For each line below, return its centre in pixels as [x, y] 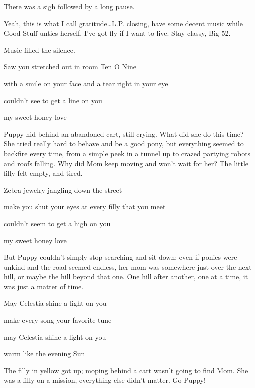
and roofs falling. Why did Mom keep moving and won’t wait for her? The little [126, 163]
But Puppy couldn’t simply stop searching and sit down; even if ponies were [121, 257]
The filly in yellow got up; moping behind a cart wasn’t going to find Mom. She [126, 370]
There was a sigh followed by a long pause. [69, 6]
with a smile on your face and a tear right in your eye [86, 83]
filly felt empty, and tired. [43, 173]
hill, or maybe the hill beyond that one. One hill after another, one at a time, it [126, 276]
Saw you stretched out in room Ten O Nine [70, 67]
